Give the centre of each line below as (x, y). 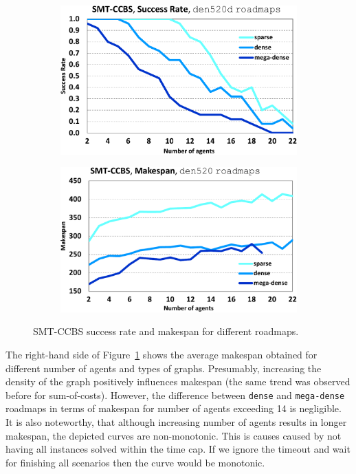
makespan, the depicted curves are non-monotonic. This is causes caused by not (174, 435)
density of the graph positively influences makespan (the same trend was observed (178, 381)
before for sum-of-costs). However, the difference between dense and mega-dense (175, 395)
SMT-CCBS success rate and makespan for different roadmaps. (166, 331)
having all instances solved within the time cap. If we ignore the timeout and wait (178, 449)
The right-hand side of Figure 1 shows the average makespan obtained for (162, 354)
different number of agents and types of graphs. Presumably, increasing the (164, 368)
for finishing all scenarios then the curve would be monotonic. (135, 462)
